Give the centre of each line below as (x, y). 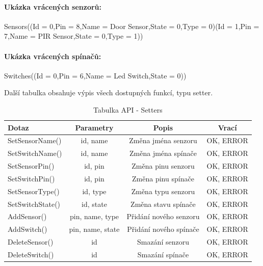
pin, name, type (94, 216)
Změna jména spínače (163, 153)
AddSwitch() (28, 229)
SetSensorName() (35, 140)
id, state (94, 204)
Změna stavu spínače (163, 204)
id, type (94, 191)
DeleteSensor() (31, 242)
